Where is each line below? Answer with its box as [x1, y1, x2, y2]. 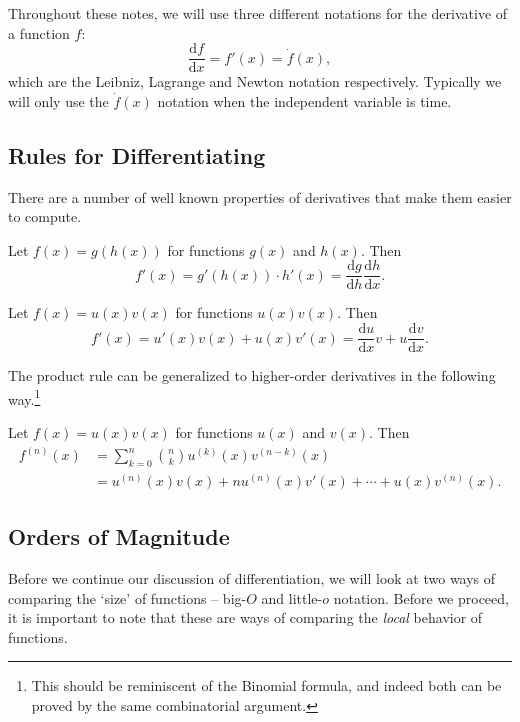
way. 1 [8, 385, 41, 409]
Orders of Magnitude [8, 521, 230, 552]
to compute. [8, 206, 82, 227]
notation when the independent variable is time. [157, 90, 452, 111]
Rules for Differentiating [8, 139, 266, 170]
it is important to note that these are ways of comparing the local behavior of [8, 607, 483, 628]
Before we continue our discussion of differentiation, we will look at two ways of [8, 568, 496, 589]
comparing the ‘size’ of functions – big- [8, 587, 247, 608]
